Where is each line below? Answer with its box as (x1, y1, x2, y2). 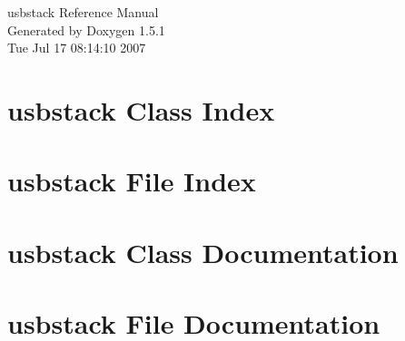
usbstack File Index (7, 162, 256, 200)
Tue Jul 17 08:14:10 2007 (7, 38, 146, 57)
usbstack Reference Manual (7, 3, 159, 21)
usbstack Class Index (7, 91, 275, 128)
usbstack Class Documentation (7, 233, 399, 270)
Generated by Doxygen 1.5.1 (7, 20, 165, 39)
